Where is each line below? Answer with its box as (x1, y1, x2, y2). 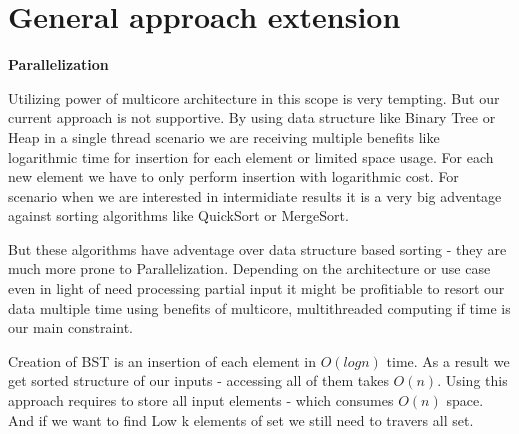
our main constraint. (8, 317, 134, 338)
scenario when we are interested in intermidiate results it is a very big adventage (8, 185, 502, 206)
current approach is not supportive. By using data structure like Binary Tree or (8, 107, 496, 128)
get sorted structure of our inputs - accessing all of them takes (8, 370, 389, 391)
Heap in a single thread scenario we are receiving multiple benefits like (8, 126, 440, 147)
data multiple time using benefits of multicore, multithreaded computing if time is (8, 297, 511, 318)
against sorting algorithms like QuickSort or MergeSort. (8, 205, 349, 226)
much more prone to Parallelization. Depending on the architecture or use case (8, 258, 491, 279)
